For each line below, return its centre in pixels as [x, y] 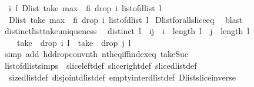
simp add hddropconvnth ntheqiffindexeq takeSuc [96, 54]
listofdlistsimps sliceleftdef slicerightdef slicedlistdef [101, 65]
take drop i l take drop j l [74, 42]
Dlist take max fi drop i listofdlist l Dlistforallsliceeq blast [126, 19]
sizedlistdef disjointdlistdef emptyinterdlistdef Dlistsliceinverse [122, 77]
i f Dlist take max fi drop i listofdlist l [85, 8]
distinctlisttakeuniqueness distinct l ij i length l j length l [127, 31]
